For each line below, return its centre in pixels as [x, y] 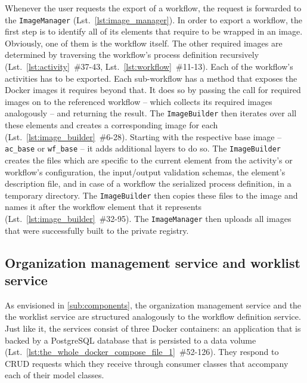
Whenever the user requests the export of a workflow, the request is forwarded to [153, 8]
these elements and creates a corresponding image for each [111, 125]
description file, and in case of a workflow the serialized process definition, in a [148, 183]
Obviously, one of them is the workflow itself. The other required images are [144, 43]
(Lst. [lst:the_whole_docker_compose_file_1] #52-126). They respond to [142, 352]
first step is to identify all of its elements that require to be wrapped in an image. [154, 31]
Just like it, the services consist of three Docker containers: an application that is [153, 328]
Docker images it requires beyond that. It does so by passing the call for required [153, 90]
